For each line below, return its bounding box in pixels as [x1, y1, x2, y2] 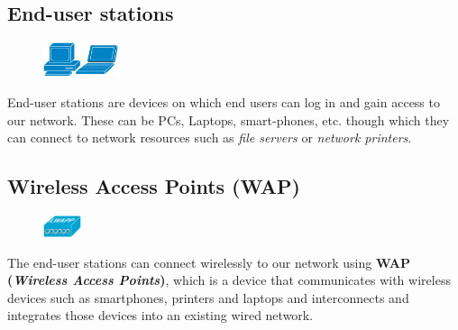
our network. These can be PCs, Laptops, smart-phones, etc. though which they [7, 110, 450, 129]
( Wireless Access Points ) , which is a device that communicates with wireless [7, 270, 451, 289]
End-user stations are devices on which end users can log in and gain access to [7, 93, 440, 112]
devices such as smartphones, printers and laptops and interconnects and [7, 288, 409, 307]
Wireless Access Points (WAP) [7, 172, 300, 200]
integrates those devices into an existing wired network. [7, 306, 314, 325]
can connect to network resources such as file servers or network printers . [7, 128, 412, 147]
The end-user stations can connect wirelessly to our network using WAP [7, 252, 410, 271]
